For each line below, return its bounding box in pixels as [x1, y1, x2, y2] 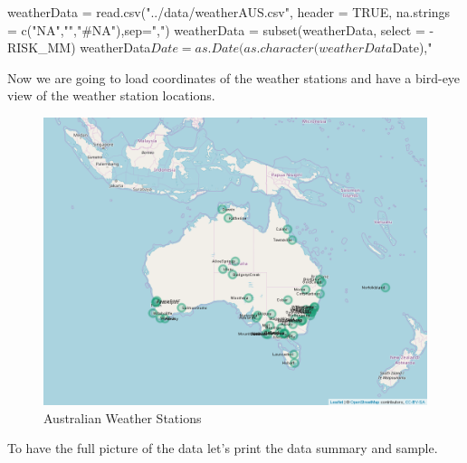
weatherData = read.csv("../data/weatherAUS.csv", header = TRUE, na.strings [7, 3, 451, 21]
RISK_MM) [7, 38, 76, 57]
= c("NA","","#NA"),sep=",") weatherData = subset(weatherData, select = [7, 20, 425, 39]
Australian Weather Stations [43, 408, 202, 427]
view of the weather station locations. [7, 86, 215, 105]
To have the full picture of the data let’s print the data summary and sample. [7, 439, 438, 458]
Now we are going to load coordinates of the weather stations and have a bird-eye [7, 68, 461, 87]
